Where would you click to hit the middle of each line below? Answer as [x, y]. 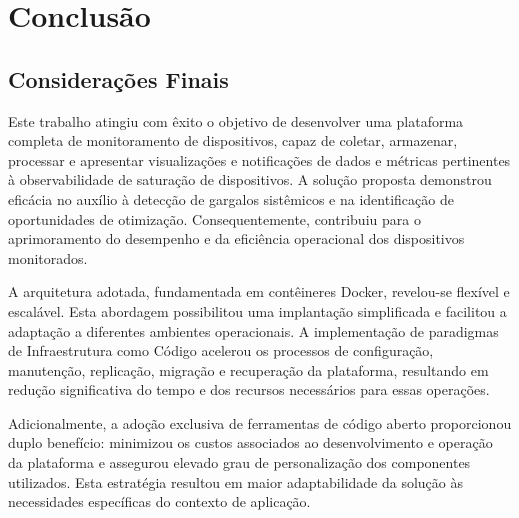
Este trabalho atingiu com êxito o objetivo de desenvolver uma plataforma [236, 120]
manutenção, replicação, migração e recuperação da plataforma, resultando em [248, 369]
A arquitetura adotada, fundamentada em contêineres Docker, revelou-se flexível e [259, 291]
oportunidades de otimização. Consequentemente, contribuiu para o [214, 218]
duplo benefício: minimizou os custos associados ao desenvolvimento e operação [250, 442]
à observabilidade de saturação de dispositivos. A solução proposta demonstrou [250, 179]
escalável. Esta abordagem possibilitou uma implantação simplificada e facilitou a [257, 310]
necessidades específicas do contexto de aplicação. [159, 501]
